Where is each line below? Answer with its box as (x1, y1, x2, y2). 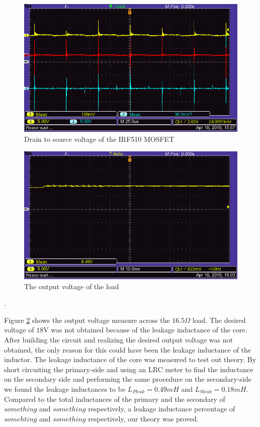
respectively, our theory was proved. (88, 413, 199, 423)
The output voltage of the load (24, 281, 119, 291)
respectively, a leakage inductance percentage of (88, 403, 235, 414)
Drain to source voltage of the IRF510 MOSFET (24, 133, 175, 144)
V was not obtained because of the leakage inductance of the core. (43, 324, 247, 335)
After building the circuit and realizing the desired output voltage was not (4, 334, 233, 345)
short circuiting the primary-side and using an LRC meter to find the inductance (4, 364, 253, 374)
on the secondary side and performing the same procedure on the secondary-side (4, 374, 251, 384)
